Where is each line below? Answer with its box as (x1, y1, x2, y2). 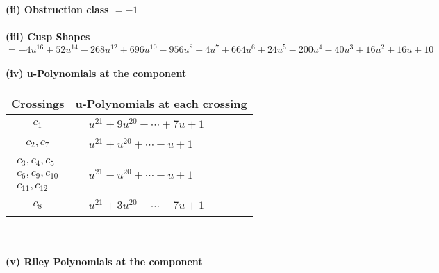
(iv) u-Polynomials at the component (6, 66, 187, 81)
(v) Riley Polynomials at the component (6, 254, 203, 268)
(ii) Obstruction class (6, 2, 109, 16)
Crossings (11, 95, 65, 112)
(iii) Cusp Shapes (6, 29, 90, 44)
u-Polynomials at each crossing (75, 95, 247, 112)
